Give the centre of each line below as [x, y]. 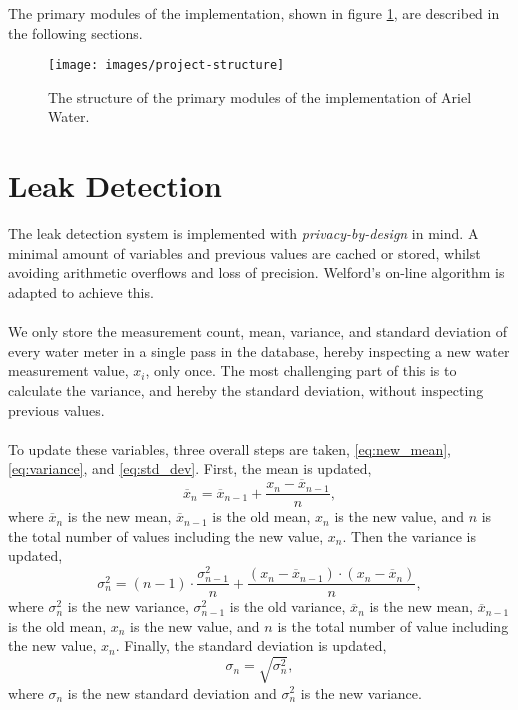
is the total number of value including [393, 625]
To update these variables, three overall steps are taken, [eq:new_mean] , [230, 448]
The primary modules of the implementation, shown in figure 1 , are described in [254, 13]
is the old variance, [287, 606]
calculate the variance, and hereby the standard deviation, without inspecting [246, 389]
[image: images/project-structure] [166, 65]
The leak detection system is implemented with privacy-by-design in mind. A [243, 233]
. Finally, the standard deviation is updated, [251, 645]
